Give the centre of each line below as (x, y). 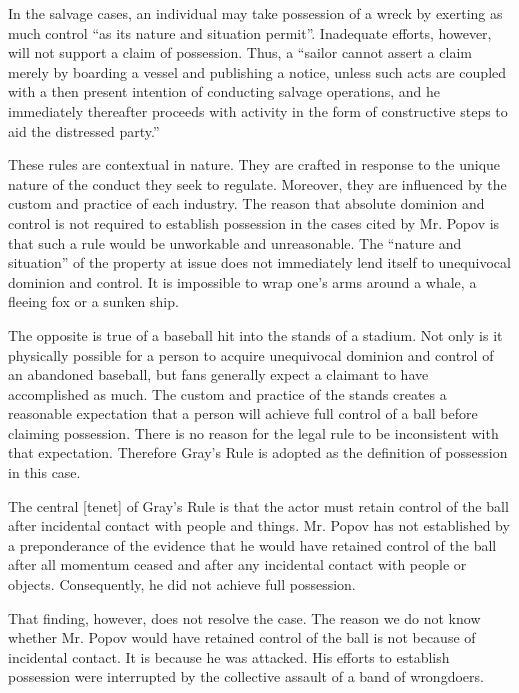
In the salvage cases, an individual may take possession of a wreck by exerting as (255, 13)
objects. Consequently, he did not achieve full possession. (182, 584)
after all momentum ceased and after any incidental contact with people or (237, 564)
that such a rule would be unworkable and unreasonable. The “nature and (235, 242)
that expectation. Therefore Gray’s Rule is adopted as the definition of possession (258, 452)
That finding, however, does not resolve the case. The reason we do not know (244, 617)
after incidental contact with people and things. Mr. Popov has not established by (259, 525)
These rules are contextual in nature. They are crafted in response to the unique (254, 164)
